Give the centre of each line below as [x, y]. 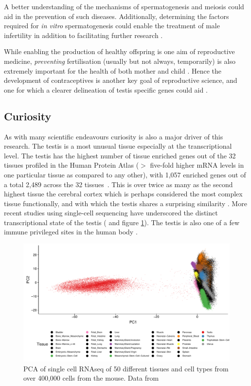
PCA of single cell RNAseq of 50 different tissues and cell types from [126, 368]
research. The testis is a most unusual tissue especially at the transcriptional [118, 146]
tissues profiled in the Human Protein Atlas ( [72, 165]
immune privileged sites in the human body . [71, 232]
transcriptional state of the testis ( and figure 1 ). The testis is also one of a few [122, 222]
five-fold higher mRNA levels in [197, 165]
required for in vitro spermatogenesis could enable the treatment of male [112, 26]
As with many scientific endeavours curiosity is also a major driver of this [114, 136]
